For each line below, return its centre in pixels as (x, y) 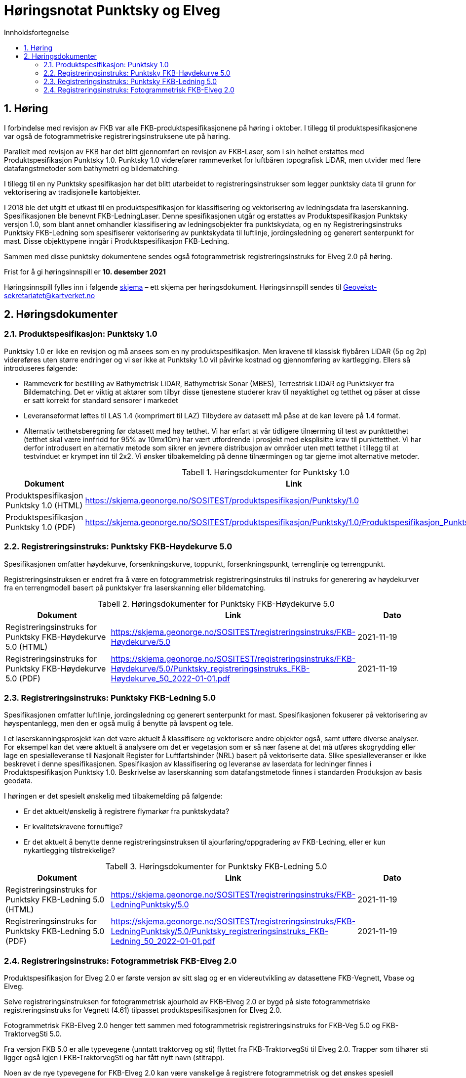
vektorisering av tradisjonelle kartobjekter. (72, 192)
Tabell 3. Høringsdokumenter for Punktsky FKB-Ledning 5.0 (216, 867)
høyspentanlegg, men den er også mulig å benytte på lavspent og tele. (119, 723)
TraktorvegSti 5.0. (33, 1034)
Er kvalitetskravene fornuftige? (73, 827)
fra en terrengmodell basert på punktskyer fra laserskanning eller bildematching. (135, 587)
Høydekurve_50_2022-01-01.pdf (171, 678)
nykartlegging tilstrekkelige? (69, 851)
